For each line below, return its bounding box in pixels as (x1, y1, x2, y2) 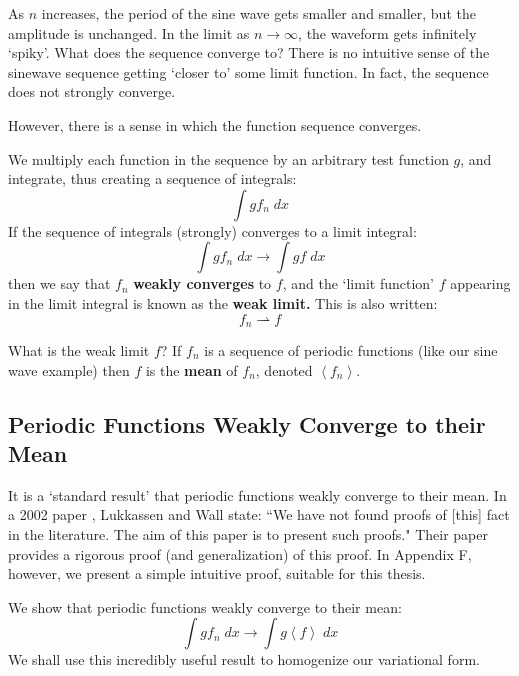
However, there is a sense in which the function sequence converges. (8, 114, 422, 135)
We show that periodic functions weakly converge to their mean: (8, 596, 402, 617)
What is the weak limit (8, 339, 150, 360)
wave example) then (8, 359, 130, 380)
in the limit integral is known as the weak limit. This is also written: (8, 292, 438, 313)
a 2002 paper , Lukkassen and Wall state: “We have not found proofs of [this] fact (8, 504, 510, 525)
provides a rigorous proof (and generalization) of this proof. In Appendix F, (8, 543, 472, 564)
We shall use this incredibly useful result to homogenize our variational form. (8, 649, 480, 670)
